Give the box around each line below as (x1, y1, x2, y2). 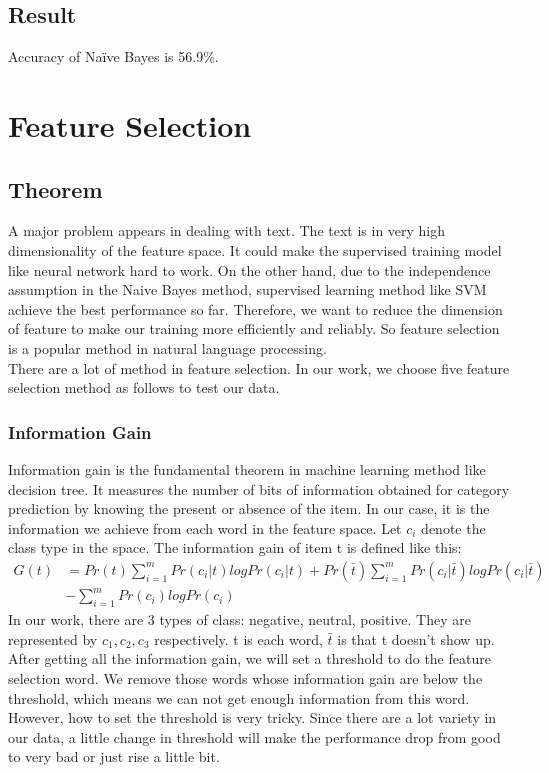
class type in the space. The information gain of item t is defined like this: (8, 537, 462, 558)
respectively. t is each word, (154, 628, 323, 649)
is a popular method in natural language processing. (8, 337, 327, 358)
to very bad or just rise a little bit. (8, 746, 220, 767)
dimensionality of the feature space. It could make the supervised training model (8, 239, 502, 260)
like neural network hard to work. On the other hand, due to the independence (8, 259, 491, 280)
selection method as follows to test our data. (8, 377, 280, 398)
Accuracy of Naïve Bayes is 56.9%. (8, 46, 219, 67)
